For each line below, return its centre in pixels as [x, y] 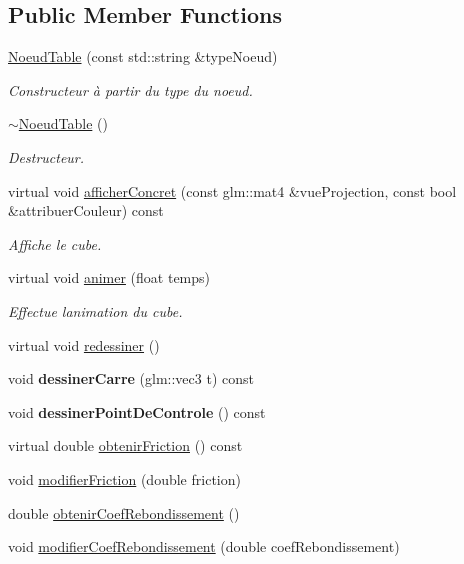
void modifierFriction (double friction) [124, 478]
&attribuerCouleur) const [86, 210]
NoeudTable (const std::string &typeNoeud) [143, 56]
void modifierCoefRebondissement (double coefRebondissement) [204, 546]
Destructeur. [46, 156]
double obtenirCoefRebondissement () [124, 512]
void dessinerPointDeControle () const [137, 411]
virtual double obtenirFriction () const [125, 445]
